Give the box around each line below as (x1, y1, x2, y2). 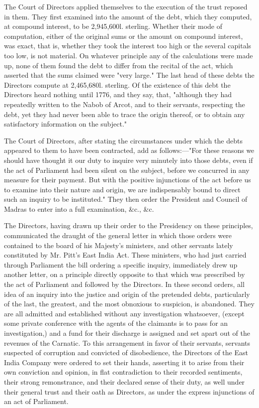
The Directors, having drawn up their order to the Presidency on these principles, (4, 220, 253, 231)
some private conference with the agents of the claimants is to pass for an (4, 318, 228, 328)
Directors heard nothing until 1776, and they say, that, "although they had (4, 89, 232, 100)
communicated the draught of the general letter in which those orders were (4, 230, 232, 241)
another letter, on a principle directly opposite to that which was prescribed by (4, 269, 245, 279)
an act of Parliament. (4, 396, 69, 407)
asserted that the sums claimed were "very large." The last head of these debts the (4, 70, 255, 80)
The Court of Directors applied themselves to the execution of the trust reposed (4, 1, 248, 11)
